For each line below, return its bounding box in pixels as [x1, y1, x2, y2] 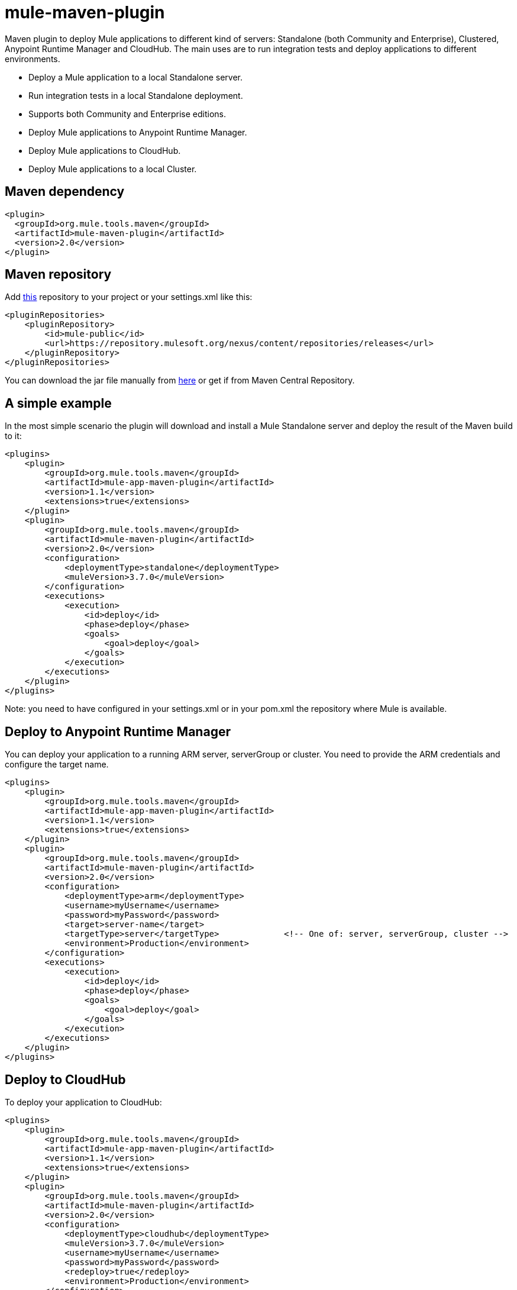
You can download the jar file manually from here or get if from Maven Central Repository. [5, 375, 355, 386]
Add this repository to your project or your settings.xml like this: [5, 292, 253, 302]
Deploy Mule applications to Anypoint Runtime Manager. [28, 127, 247, 137]
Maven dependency [5, 184, 125, 199]
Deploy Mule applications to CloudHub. [28, 145, 181, 156]
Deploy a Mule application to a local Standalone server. [28, 72, 243, 82]
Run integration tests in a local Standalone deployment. [28, 90, 243, 101]
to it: [5, 431, 22, 441]
